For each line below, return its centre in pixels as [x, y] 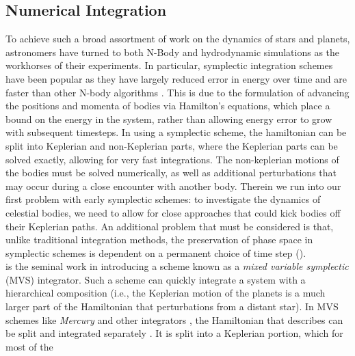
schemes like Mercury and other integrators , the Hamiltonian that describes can [174, 319]
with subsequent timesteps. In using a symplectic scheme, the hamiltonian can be [176, 132]
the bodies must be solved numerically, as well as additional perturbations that [171, 173]
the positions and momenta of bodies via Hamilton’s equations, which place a [168, 106]
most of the [29, 346]
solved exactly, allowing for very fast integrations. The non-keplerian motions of [172, 159]
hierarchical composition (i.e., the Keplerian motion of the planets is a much [166, 293]
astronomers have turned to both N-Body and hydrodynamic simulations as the [173, 52]
